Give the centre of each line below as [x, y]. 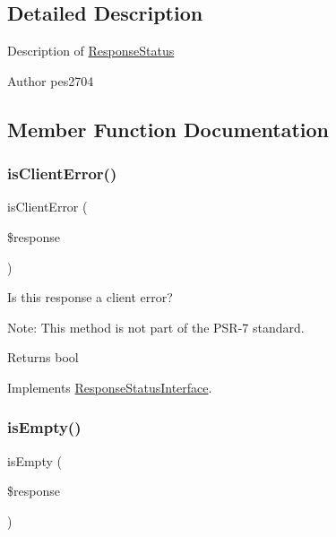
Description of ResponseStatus [91, 51]
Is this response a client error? [90, 297]
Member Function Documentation [168, 129]
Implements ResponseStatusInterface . [110, 387]
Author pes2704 [51, 80]
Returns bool [43, 357]
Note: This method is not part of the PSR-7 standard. [156, 327]
